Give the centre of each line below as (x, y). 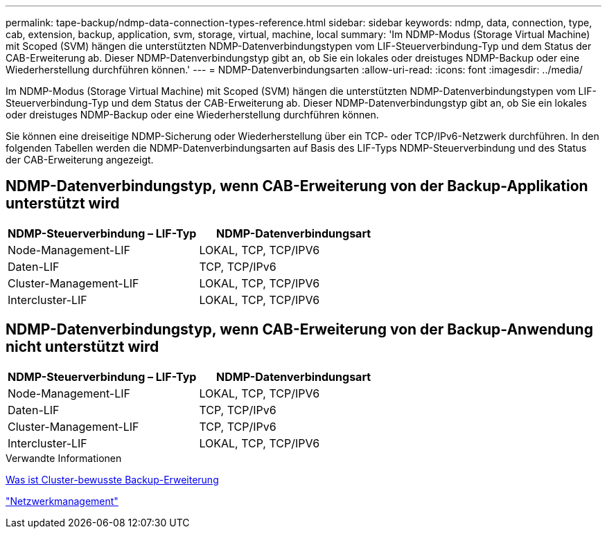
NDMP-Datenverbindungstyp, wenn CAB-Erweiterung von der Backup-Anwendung (299, 330)
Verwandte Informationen (64, 458)
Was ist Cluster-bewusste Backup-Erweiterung (112, 479)
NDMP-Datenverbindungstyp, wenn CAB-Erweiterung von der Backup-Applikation (297, 186)
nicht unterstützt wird (82, 347)
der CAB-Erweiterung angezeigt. (80, 160)
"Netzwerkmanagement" (62, 501)
